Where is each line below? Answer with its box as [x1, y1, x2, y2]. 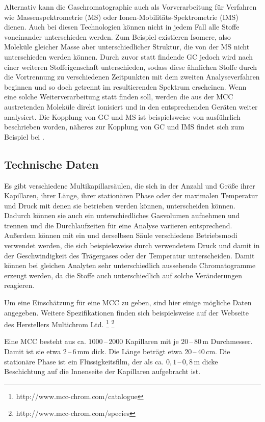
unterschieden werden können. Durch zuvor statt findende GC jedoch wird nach [4, 51, 253, 62]
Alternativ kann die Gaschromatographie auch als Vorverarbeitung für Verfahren [4, 2, 257, 12]
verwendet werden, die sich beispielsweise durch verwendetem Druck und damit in [4, 240, 260, 251]
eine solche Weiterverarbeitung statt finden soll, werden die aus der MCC [4, 91, 233, 102]
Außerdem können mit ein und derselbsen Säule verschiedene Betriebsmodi [4, 230, 237, 241]
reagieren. [4, 280, 35, 291]
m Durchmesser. [202, 336, 253, 347]
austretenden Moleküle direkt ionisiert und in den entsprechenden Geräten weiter [4, 101, 258, 112]
